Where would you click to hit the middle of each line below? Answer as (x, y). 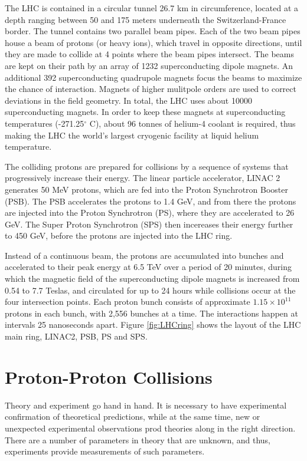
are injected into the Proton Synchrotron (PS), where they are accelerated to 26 (150, 213)
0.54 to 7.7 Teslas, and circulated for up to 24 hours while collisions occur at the (150, 290)
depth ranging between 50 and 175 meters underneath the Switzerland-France (146, 19)
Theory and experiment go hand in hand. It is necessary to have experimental (146, 405)
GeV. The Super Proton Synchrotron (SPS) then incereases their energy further (149, 224)
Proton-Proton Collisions (109, 376)
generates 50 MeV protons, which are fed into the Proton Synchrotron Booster (147, 189)
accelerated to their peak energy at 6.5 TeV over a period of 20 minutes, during (148, 267)
